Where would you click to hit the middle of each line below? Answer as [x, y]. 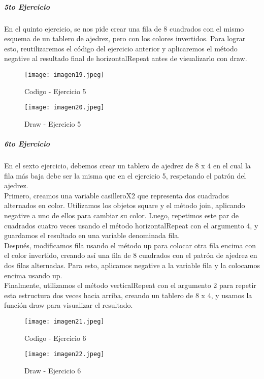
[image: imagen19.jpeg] [64, 75]
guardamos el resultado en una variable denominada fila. [92, 235]
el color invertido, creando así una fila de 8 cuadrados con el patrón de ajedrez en [131, 255]
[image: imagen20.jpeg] [64, 108]
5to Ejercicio [27, 6]
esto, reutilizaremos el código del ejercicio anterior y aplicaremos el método [121, 48]
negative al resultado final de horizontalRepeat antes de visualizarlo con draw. [126, 58]
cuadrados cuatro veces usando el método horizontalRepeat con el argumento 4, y [131, 225]
